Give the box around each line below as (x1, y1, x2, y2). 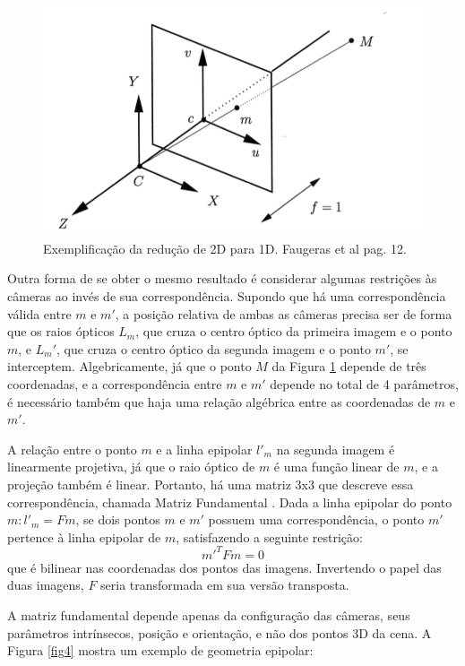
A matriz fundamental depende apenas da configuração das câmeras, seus (7, 606, 410, 625)
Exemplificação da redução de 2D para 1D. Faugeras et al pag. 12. (43, 238, 407, 257)
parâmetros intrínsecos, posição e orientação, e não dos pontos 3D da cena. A (7, 623, 432, 642)
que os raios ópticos (7, 322, 115, 341)
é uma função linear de (273, 457, 400, 476)
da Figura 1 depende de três (271, 357, 426, 376)
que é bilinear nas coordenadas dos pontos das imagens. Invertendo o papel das (7, 558, 442, 576)
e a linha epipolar (156, 439, 253, 458)
